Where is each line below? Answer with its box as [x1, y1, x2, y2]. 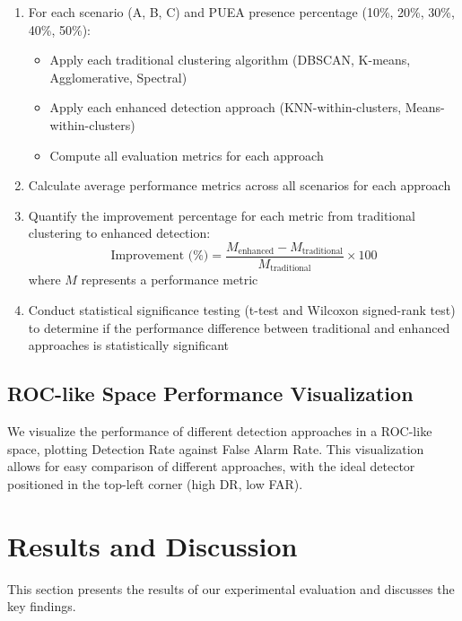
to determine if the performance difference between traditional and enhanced [28, 318, 450, 337]
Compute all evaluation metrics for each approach [49, 145, 324, 164]
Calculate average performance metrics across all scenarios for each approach [28, 176, 451, 195]
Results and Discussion [7, 527, 298, 564]
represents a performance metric [81, 270, 258, 289]
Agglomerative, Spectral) [49, 67, 187, 86]
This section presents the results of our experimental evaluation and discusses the [7, 579, 455, 598]
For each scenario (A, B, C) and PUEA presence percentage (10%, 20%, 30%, [28, 3, 455, 21]
